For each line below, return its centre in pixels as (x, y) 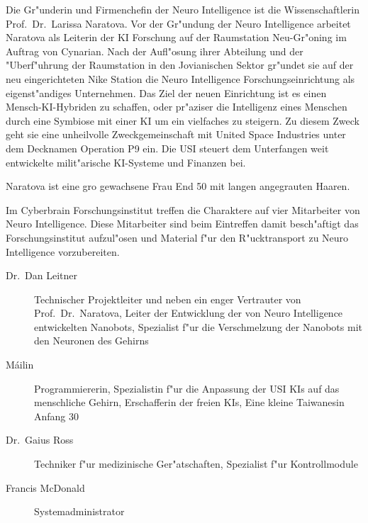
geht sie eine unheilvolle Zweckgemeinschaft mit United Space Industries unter (176, 134)
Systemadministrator (79, 511)
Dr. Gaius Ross (40, 440)
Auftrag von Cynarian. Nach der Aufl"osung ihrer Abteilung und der (155, 51)
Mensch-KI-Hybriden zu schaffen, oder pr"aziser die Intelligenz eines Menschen (177, 107)
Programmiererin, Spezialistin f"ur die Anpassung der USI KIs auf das (187, 388)
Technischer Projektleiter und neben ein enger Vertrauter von (168, 299)
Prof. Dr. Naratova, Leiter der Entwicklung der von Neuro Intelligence (189, 313)
